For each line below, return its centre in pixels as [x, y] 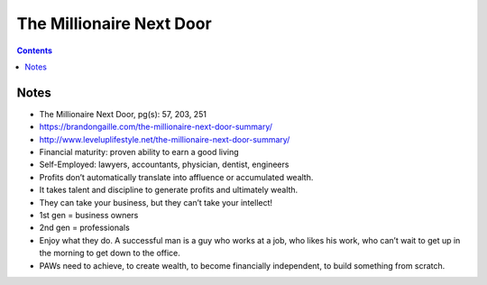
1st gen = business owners [89, 215]
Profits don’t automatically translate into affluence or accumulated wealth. [176, 177]
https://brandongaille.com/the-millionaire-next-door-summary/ [156, 127]
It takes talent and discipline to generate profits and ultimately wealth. [169, 190]
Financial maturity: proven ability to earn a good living [139, 152]
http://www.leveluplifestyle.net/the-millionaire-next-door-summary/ [165, 139]
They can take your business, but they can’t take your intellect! [156, 202]
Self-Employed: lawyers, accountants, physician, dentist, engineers [164, 165]
